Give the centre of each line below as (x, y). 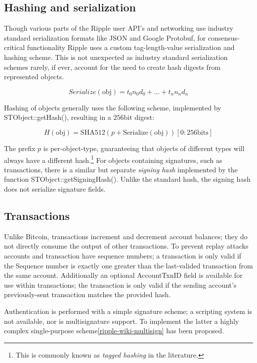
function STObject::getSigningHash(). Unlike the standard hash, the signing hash (127, 179)
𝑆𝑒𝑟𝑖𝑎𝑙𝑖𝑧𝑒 (82, 92)
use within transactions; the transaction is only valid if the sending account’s (120, 285)
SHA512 (93, 132)
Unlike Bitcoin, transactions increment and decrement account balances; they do (126, 236)
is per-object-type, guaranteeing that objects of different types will (144, 148)
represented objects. (34, 77)
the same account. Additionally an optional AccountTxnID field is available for (123, 275)
